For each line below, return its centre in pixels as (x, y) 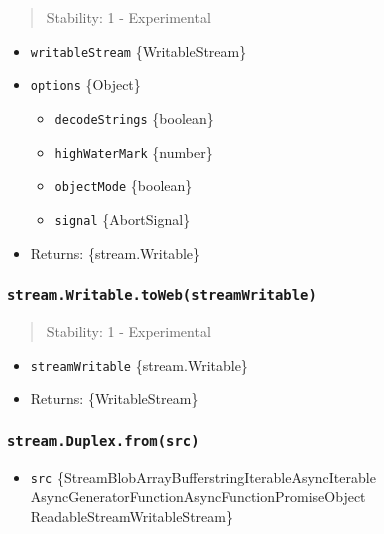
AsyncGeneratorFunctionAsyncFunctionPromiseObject (198, 496)
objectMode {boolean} (123, 185)
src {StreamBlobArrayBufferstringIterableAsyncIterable (203, 476)
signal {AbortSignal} (122, 218)
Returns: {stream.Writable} (115, 252)
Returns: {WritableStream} (114, 398)
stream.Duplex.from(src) (103, 440)
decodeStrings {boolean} (134, 117)
